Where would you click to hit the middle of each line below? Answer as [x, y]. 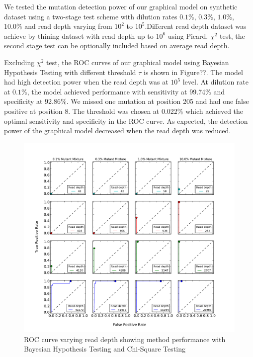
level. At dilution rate [215, 82]
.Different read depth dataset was [196, 26]
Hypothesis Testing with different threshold [70, 72]
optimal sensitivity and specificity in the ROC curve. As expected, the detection [126, 121]
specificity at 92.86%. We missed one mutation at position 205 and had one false [126, 101]
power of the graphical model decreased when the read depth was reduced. [118, 131]
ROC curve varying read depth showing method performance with [125, 339]
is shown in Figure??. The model [193, 72]
